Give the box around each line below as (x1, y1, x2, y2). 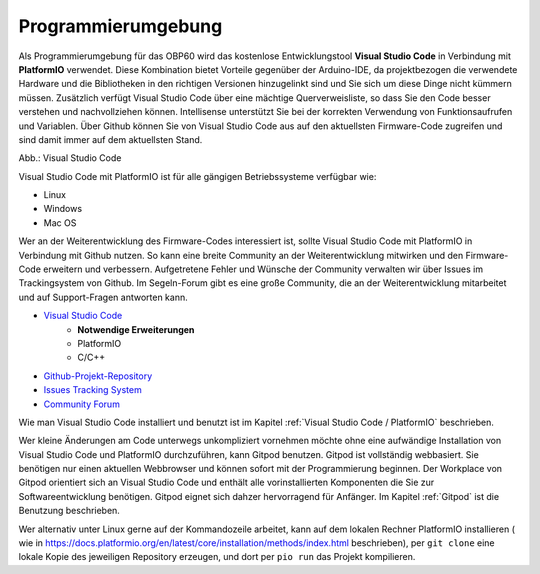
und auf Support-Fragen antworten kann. (18, 291, 189, 303)
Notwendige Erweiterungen (77, 323, 195, 335)
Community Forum (43, 398, 120, 410)
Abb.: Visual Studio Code (18, 152, 122, 164)
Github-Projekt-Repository (43, 370, 153, 382)
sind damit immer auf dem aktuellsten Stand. (18, 133, 203, 145)
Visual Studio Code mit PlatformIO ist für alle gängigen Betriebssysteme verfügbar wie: (18, 170, 377, 182)
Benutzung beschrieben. (18, 505, 120, 517)
